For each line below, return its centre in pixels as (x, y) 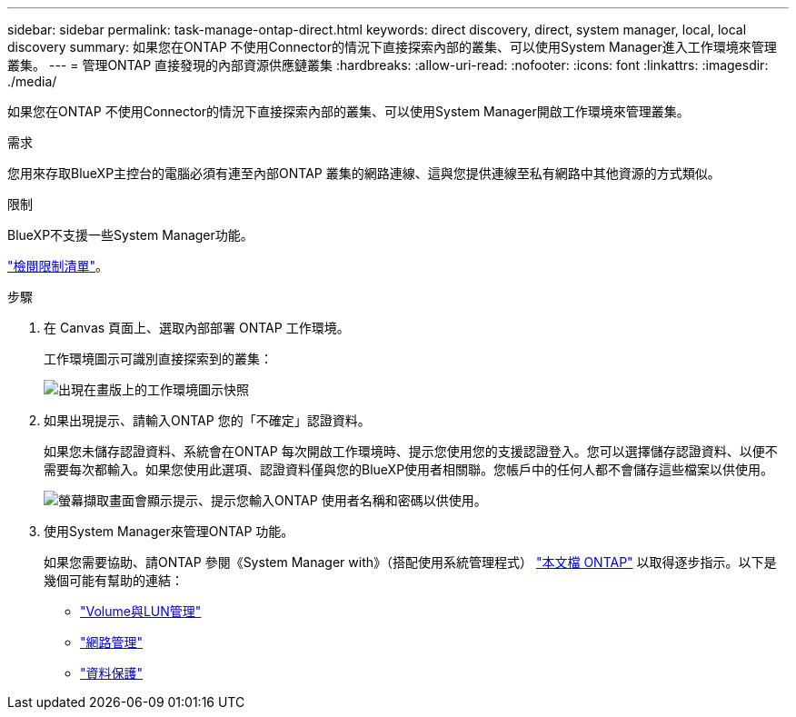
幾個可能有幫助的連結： (114, 580)
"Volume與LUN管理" (141, 611)
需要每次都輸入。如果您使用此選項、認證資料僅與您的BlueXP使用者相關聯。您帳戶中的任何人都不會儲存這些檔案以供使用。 (409, 469)
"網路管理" (112, 642)
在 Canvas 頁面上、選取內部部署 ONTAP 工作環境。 (197, 328)
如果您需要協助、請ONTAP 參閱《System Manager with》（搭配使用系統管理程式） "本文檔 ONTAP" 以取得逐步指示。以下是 (410, 562)
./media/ (32, 81)
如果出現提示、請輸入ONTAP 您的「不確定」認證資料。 (207, 420)
